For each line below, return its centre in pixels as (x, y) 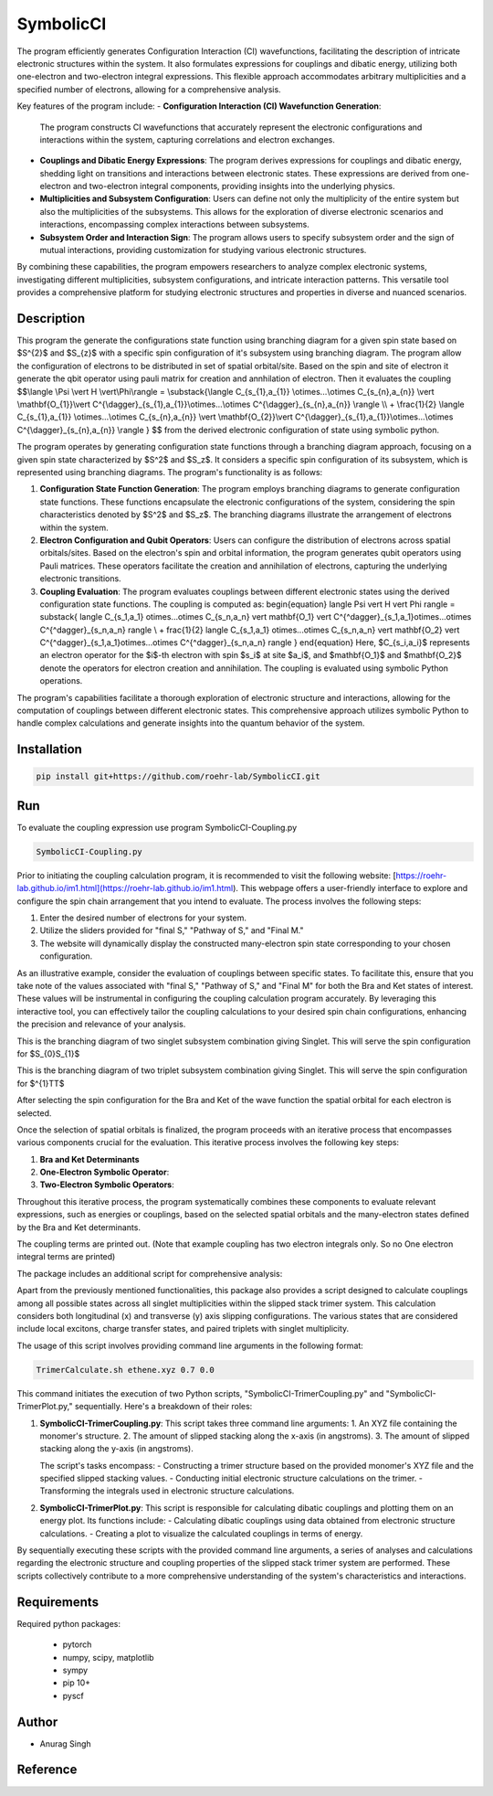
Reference (47, 1770)
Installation (49, 749)
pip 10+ (77, 1683)
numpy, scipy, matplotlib (108, 1657)
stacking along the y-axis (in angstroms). (116, 1449)
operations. (61, 681)
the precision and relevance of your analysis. (101, 1025)
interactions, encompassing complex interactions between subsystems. (174, 225)
